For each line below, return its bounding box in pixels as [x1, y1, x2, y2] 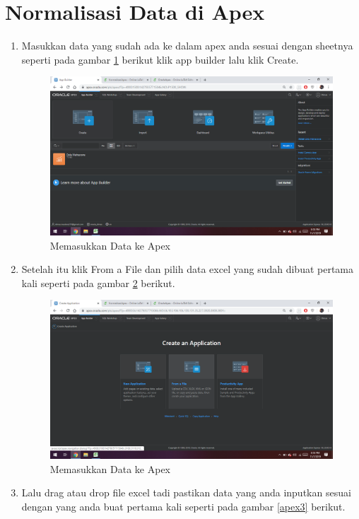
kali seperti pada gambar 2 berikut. [21, 275, 175, 290]
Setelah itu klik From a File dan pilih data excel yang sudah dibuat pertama [21, 262, 354, 276]
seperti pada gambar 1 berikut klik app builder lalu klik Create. [21, 52, 299, 66]
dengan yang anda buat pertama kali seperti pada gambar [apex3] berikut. [21, 498, 346, 513]
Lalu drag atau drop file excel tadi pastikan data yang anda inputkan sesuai [21, 485, 351, 500]
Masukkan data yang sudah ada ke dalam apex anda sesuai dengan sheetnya [21, 38, 353, 53]
